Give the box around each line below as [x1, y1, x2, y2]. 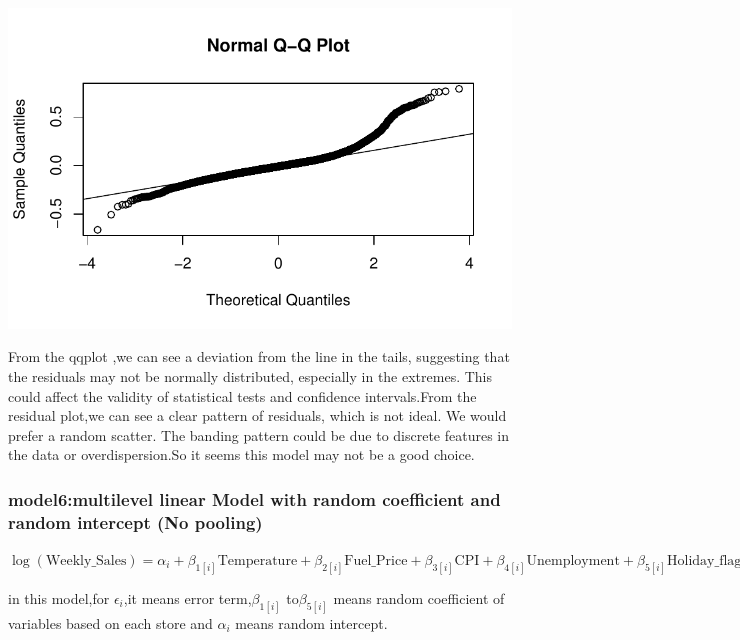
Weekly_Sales [45, 554, 127, 569]
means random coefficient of [333, 587, 505, 608]
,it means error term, [123, 587, 252, 608]
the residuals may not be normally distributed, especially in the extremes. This [8, 365, 493, 386]
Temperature [217, 554, 298, 569]
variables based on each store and [8, 612, 213, 633]
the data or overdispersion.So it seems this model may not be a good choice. [8, 444, 475, 465]
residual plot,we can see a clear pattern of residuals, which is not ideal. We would [8, 405, 507, 426]
